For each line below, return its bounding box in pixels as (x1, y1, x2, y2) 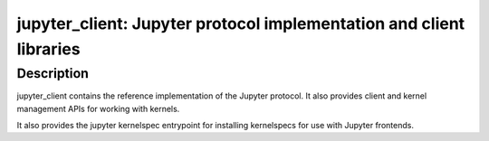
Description (16, 65, 90, 81)
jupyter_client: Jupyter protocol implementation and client (16, 14, 465, 33)
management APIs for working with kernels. (16, 103, 180, 114)
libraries (16, 39, 81, 59)
